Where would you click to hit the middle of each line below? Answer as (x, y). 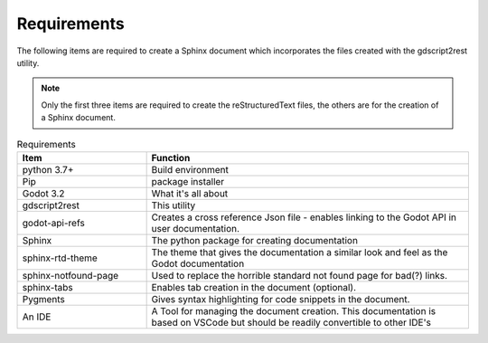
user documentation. (195, 228)
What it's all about (190, 193)
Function (171, 157)
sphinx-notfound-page (70, 275)
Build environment (190, 169)
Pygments (43, 299)
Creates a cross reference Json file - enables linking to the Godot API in (304, 217)
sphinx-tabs (48, 287)
